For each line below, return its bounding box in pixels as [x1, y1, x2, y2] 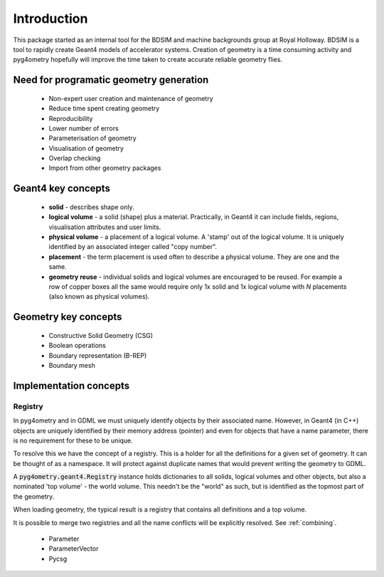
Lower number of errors [48, 124, 119, 132]
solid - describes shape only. [48, 203, 134, 211]
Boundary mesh [48, 361, 95, 369]
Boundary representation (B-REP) [48, 351, 147, 359]
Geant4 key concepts [13, 182, 110, 195]
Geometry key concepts [13, 311, 122, 323]
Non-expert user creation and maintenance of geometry [48, 94, 213, 102]
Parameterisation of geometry [48, 134, 137, 142]
